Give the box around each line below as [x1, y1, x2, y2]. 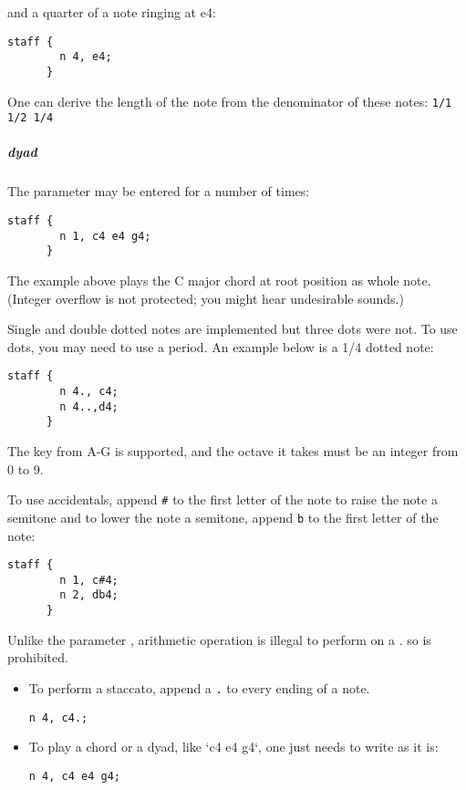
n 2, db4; [59, 588, 119, 602]
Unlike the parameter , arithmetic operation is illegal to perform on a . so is [7, 629, 431, 649]
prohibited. [7, 648, 68, 667]
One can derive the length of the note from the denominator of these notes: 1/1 [7, 91, 452, 110]
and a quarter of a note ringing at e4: [7, 3, 216, 21]
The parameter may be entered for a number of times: [7, 182, 310, 201]
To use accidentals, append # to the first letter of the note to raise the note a [7, 490, 438, 509]
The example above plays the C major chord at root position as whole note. [7, 271, 431, 289]
